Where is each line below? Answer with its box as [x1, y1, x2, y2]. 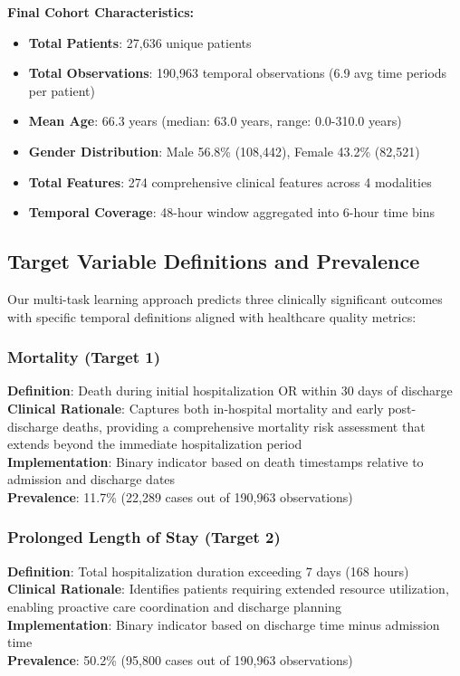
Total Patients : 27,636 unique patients [28, 33, 252, 52]
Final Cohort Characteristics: [7, 3, 194, 21]
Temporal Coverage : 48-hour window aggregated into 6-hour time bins [28, 203, 436, 222]
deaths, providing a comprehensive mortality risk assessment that [62, 416, 426, 435]
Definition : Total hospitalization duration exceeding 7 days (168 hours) [7, 561, 409, 580]
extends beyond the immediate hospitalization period [7, 434, 302, 453]
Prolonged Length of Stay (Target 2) [7, 526, 281, 548]
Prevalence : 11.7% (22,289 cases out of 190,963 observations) [7, 487, 353, 506]
